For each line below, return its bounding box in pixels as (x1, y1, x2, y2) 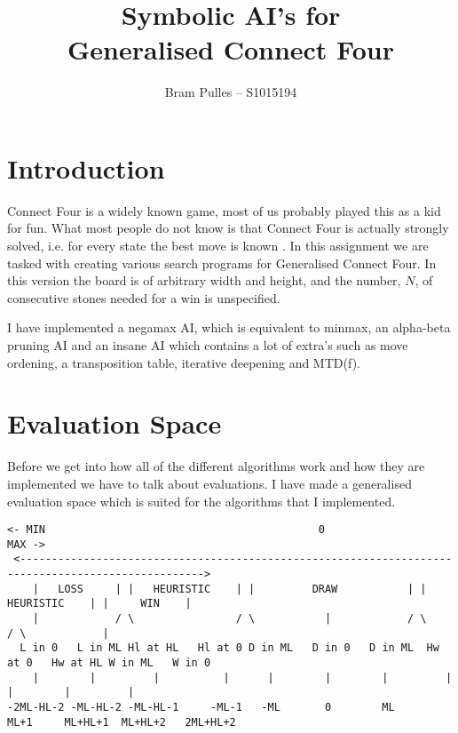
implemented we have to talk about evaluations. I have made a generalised (7, 474, 412, 492)
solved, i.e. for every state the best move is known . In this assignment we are (7, 236, 429, 255)
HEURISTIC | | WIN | (7, 597, 192, 610)
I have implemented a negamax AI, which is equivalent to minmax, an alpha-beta (7, 318, 451, 337)
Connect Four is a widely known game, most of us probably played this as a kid (7, 201, 441, 219)
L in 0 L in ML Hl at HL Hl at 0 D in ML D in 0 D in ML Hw (20, 641, 439, 655)
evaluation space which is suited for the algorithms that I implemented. (7, 491, 396, 510)
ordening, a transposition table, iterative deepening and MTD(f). (7, 353, 360, 371)
